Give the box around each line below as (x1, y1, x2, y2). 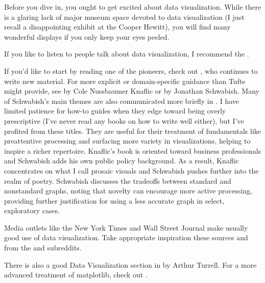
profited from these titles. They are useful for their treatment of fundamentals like (4, 125, 261, 136)
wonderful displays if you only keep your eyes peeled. (4, 31, 170, 42)
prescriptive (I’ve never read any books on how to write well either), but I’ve (4, 115, 244, 126)
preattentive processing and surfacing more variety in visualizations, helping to (4, 135, 251, 146)
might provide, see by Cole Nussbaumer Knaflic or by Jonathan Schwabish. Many (4, 86, 259, 96)
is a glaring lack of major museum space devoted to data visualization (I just (4, 11, 245, 22)
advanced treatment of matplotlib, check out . (4, 269, 148, 280)
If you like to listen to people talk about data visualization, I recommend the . (4, 48, 249, 59)
